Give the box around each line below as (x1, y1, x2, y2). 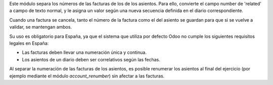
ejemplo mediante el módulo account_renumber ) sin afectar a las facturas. (9, 73, 165, 79)
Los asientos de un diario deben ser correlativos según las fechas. (22, 56, 160, 62)
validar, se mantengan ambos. (9, 24, 72, 30)
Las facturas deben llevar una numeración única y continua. (22, 49, 147, 55)
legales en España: (9, 40, 49, 46)
